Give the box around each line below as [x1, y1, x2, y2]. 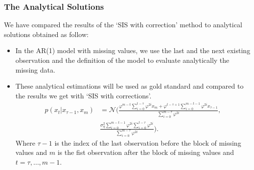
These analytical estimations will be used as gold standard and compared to [15, 81, 244, 91]
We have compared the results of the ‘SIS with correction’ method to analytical [4, 19, 242, 30]
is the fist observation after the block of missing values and [57, 147, 234, 157]
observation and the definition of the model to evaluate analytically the [15, 55, 230, 65]
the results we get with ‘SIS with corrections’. [15, 90, 152, 100]
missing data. [15, 64, 55, 75]
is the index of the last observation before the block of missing [54, 137, 241, 148]
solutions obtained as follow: [4, 29, 89, 39]
